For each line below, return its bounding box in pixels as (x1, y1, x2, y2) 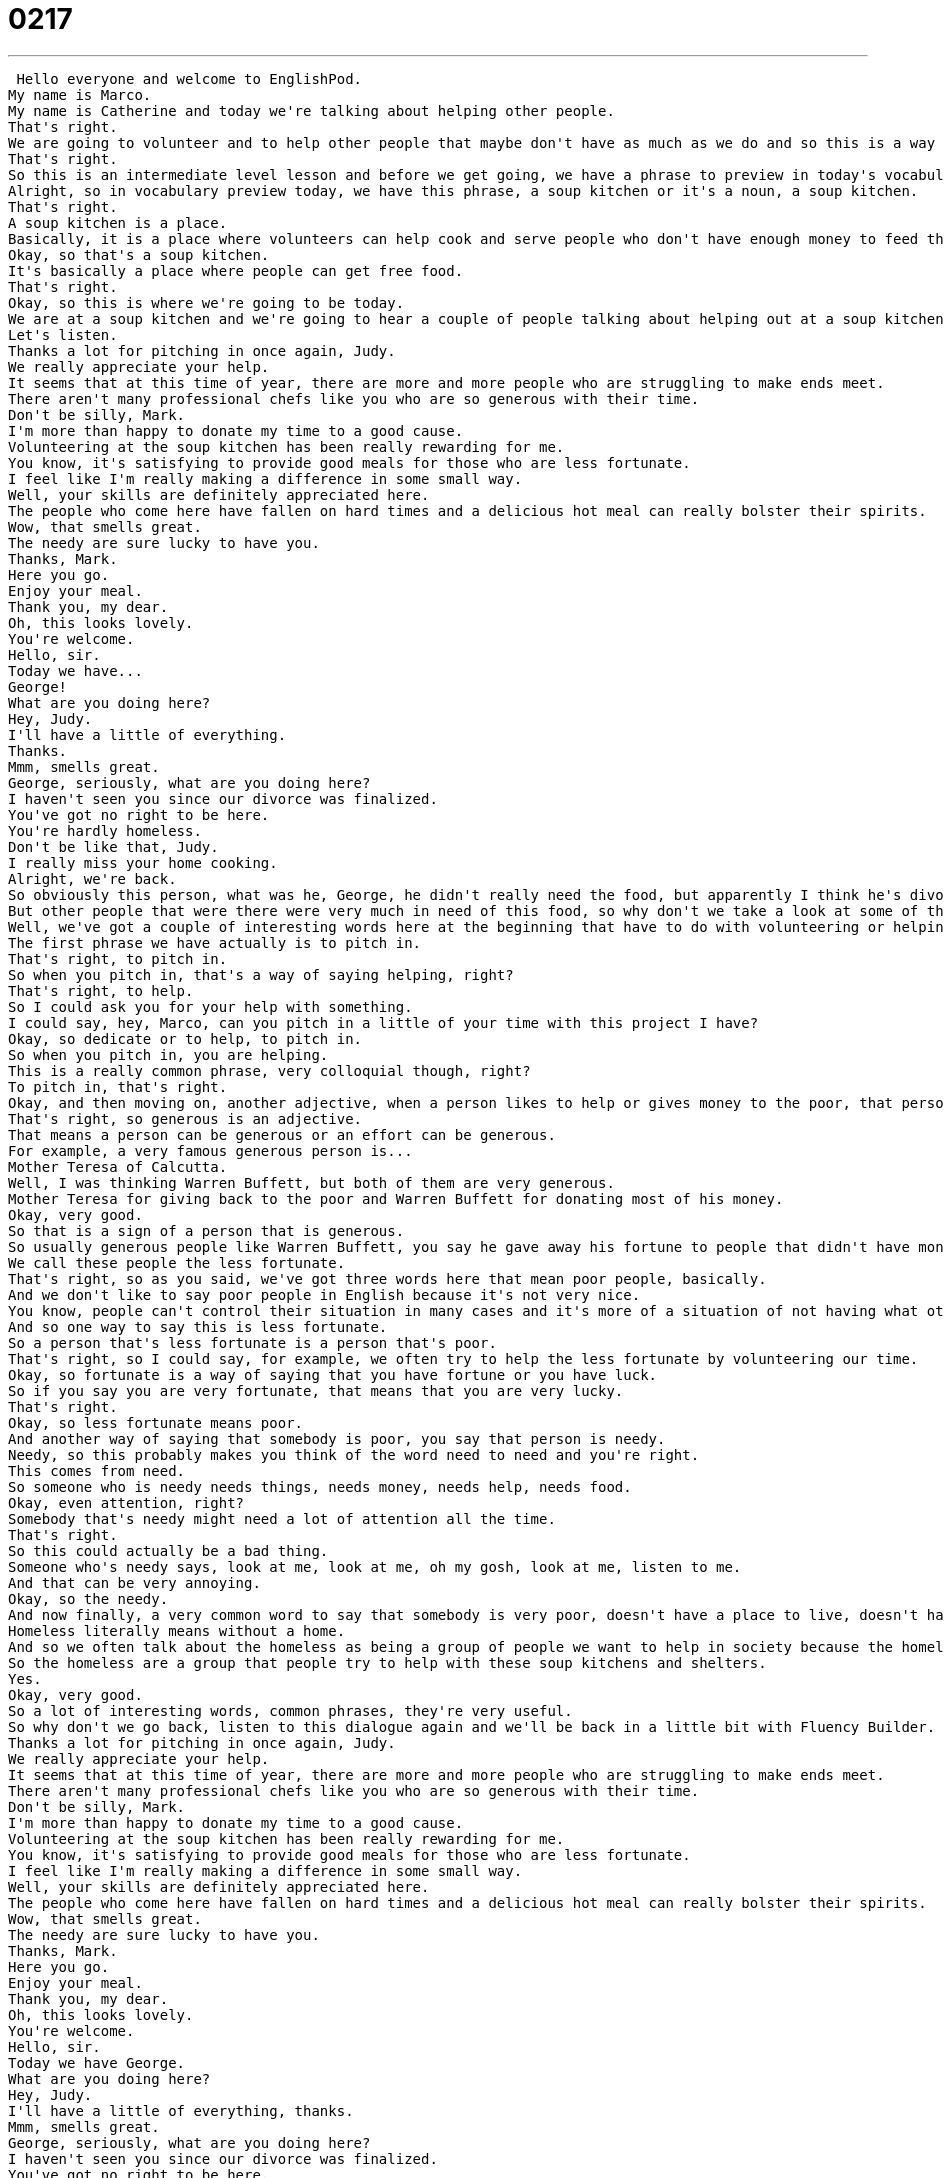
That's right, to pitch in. (8, 950, 228, 967)
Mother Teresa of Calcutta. (8, 1158, 228, 1175)
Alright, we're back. (8, 870, 177, 887)
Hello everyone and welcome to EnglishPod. (16, 70, 363, 87)
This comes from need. (8, 1462, 186, 1479)
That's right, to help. (8, 982, 194, 999)
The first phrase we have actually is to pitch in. (8, 934, 422, 951)
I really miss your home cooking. (8, 854, 278, 871)
